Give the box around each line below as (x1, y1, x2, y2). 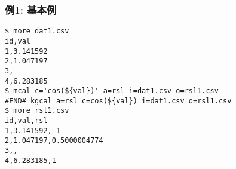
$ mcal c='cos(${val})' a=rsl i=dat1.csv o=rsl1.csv (5, 87, 219, 96)
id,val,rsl (5, 116, 48, 125)
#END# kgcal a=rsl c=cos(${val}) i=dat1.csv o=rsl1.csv (5, 96, 232, 105)
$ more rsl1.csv (5, 106, 69, 115)
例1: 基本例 (5, 2, 57, 17)
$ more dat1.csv (5, 27, 69, 36)
